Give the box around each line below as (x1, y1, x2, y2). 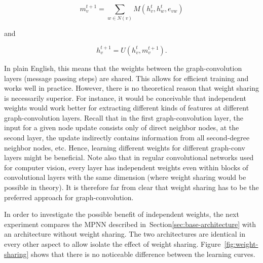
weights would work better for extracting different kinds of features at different (4, 102, 249, 113)
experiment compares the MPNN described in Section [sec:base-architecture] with (4, 218, 256, 229)
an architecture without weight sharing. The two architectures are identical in (4, 229, 245, 239)
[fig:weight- (224, 239, 258, 249)
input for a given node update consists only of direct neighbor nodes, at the (4, 122, 239, 133)
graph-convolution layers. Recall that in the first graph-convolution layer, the (4, 112, 243, 123)
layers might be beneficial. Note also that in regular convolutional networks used (4, 152, 254, 163)
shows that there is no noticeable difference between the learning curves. (31, 248, 255, 259)
